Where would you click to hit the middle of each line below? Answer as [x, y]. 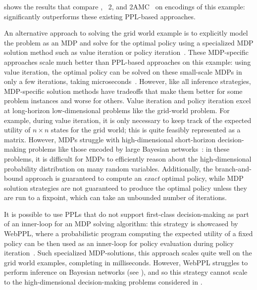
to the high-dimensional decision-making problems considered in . [103, 282]
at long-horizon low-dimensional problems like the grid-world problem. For [117, 110]
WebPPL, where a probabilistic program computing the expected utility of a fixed [128, 233]
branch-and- [233, 168]
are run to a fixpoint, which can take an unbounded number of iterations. [115, 197]
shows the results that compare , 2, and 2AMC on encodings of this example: [125, 6]
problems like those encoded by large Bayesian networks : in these [129, 149]
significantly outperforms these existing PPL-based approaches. [100, 16]
